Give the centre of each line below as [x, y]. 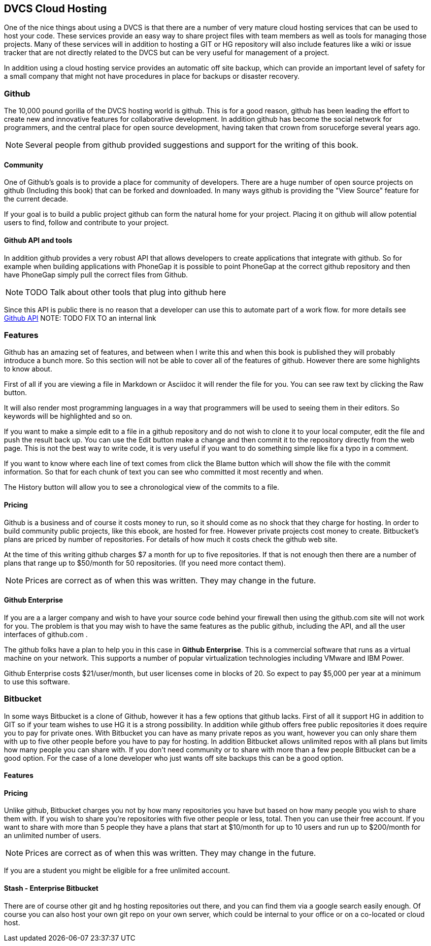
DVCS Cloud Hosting [55, 9]
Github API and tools [38, 240]
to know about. [28, 369]
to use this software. [37, 681]
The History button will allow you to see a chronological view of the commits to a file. [142, 487]
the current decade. [36, 199]
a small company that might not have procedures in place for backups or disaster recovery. [152, 76]
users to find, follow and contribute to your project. [86, 223]
